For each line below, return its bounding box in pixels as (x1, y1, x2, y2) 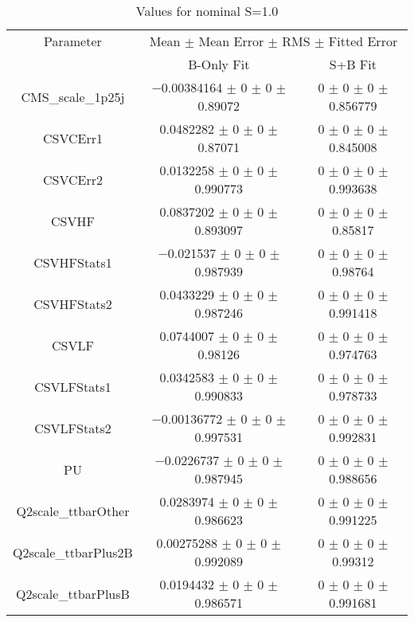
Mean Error (198, 32, 264, 50)
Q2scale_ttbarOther (16, 501, 130, 520)
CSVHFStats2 (33, 294, 112, 313)
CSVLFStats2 (34, 418, 111, 437)
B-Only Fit (188, 55, 250, 73)
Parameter (44, 32, 102, 50)
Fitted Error (328, 32, 398, 50)
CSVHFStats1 (33, 252, 112, 272)
